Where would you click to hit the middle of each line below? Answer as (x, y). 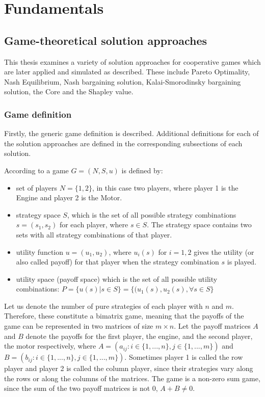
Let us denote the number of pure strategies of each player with (103, 306)
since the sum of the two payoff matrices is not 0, (81, 388)
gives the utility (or (224, 252)
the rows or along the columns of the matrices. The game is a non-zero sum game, (132, 378)
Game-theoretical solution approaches (105, 40)
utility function (40, 252)
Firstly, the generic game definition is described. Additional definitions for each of (131, 133)
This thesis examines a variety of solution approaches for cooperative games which (132, 61)
